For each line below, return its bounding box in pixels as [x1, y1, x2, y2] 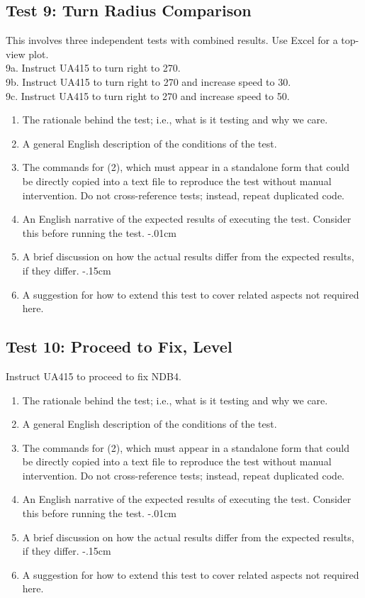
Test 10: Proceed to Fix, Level [6, 336, 232, 358]
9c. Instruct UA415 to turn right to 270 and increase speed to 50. [6, 88, 290, 103]
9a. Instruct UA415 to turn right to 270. [6, 60, 181, 75]
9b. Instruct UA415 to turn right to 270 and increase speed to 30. [6, 74, 291, 89]
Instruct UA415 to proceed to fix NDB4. [6, 368, 181, 383]
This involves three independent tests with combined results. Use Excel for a [6, 33, 338, 48]
